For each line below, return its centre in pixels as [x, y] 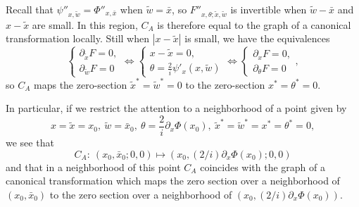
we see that [30, 142]
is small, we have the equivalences [257, 38]
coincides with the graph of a [263, 167]
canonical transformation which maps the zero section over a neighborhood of [173, 181]
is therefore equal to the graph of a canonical [254, 24]
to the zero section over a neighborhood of [141, 194]
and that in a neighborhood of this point [93, 167]
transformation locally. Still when [77, 38]
